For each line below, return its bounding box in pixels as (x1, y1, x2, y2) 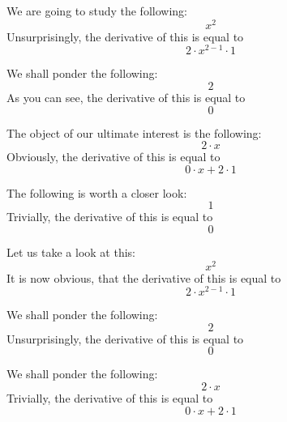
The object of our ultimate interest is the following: (6, 124, 262, 141)
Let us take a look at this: (6, 243, 135, 260)
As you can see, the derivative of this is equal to (6, 88, 246, 105)
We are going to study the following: (6, 2, 187, 19)
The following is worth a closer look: (6, 184, 187, 201)
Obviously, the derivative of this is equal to (6, 148, 221, 165)
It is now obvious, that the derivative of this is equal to (6, 269, 281, 286)
